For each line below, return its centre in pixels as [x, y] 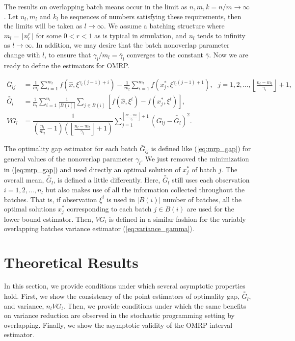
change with [22, 54]
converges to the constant [165, 54]
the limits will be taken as [43, 26]
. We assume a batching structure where [164, 26]
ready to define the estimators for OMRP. [67, 65]
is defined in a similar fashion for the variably [177, 219]
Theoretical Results [71, 262]
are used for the [211, 209]
